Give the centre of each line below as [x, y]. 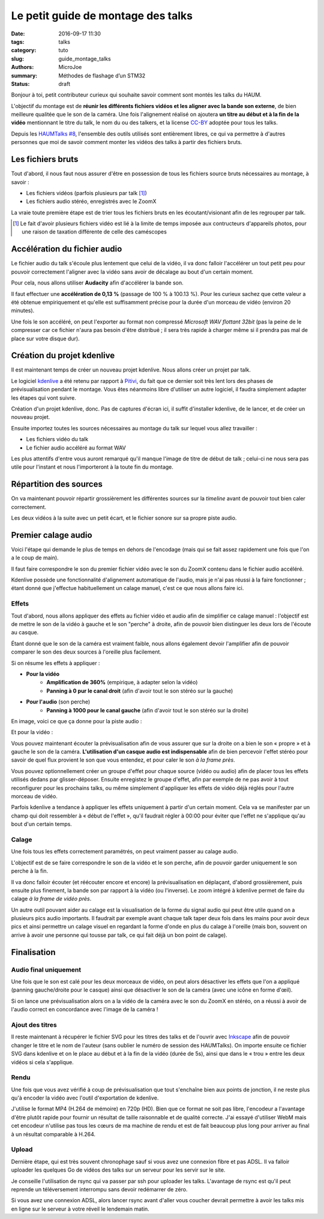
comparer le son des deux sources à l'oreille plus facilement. [86, 652]
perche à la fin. [30, 871]
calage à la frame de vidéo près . [51, 899]
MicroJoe [70, 67]
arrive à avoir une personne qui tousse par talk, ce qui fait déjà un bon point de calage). [119, 935]
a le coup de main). [35, 558]
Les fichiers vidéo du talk [57, 439]
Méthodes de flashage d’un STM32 [102, 76]
